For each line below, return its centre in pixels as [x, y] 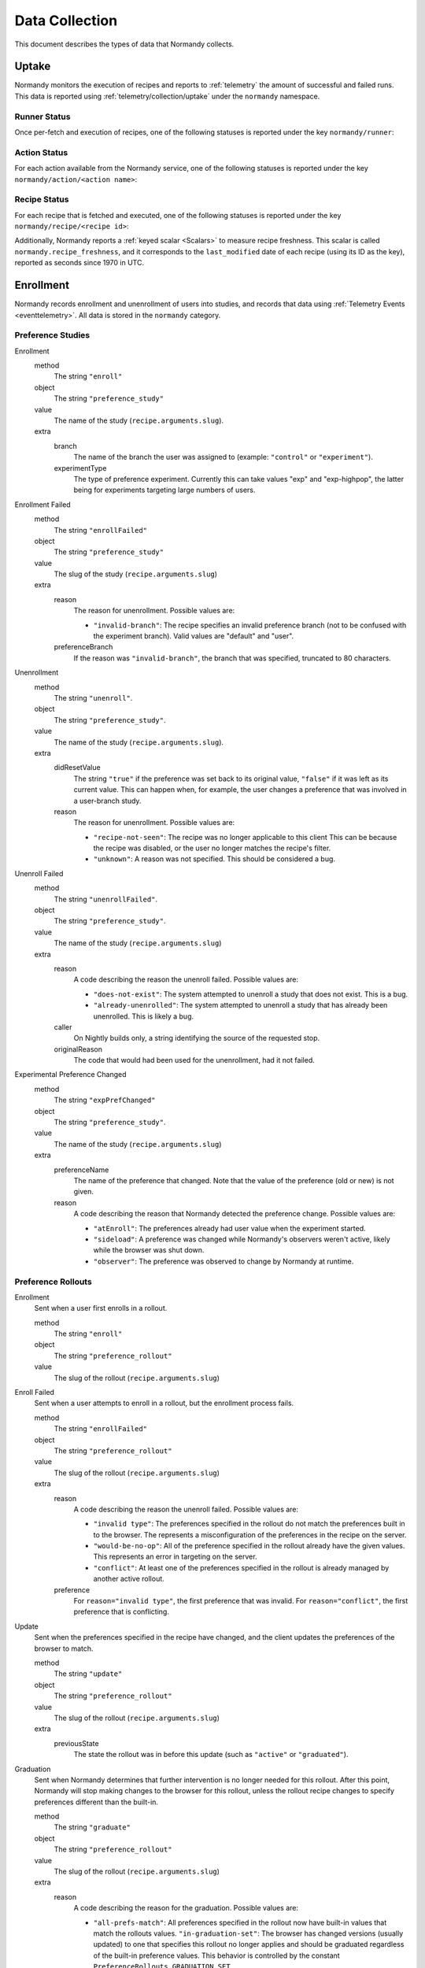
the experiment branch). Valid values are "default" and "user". [194, 636]
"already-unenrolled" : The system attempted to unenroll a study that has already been [240, 1005]
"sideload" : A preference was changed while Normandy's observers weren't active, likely [242, 1239]
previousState [76, 1743]
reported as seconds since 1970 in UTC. [79, 263]
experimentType [80, 468]
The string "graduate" [92, 1827]
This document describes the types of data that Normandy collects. [124, 44]
